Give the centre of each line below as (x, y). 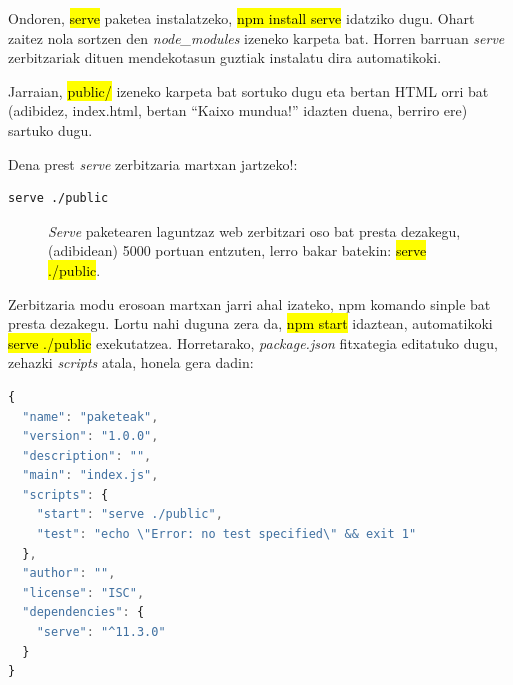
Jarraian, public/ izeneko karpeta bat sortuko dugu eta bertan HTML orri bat (248, 90)
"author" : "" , (69, 573)
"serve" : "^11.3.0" (101, 632)
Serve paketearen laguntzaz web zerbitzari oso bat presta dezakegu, (254, 230)
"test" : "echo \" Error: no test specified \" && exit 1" (226, 534)
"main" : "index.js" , (90, 475)
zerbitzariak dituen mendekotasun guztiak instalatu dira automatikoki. (225, 57)
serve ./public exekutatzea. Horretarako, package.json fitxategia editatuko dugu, (253, 342)
